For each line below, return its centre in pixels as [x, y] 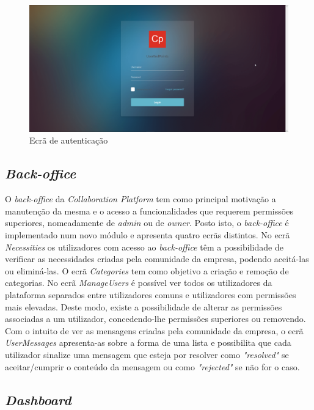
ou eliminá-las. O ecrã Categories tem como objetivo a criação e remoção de [147, 270]
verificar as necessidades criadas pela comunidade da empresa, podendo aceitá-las [157, 259]
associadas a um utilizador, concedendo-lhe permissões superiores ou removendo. [155, 319]
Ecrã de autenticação [69, 140]
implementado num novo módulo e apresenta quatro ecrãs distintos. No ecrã [148, 235]
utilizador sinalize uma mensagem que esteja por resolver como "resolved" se [147, 354]
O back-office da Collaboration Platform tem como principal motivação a [141, 199]
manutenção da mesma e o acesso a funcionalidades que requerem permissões [149, 210]
